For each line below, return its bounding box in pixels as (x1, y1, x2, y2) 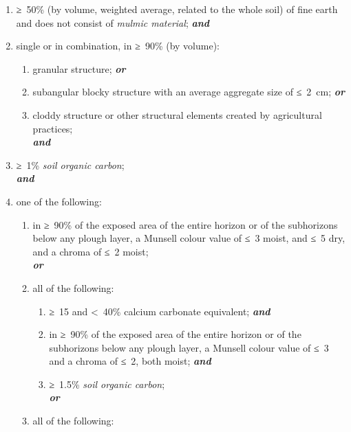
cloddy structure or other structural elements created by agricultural (32, 107, 322, 122)
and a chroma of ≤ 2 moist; (32, 244, 149, 258)
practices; (32, 121, 73, 135)
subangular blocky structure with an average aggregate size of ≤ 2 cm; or (32, 84, 345, 99)
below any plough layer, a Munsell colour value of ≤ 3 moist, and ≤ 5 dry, (32, 231, 345, 245)
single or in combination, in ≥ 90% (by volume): (16, 38, 220, 53)
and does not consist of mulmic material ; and (16, 15, 210, 30)
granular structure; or (32, 61, 126, 76)
